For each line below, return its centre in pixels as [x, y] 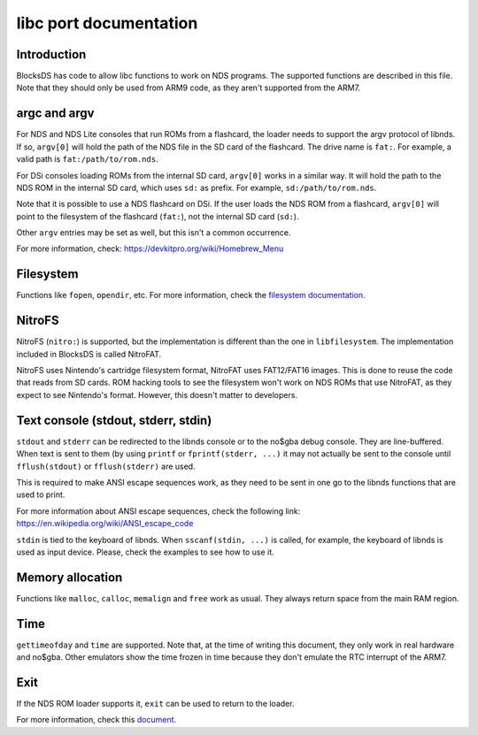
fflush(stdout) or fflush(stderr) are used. [106, 466]
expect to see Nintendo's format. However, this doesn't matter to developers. [157, 394]
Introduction [51, 54]
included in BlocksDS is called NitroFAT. [89, 354]
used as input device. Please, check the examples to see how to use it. [145, 552]
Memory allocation [69, 577]
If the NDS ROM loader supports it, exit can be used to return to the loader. [155, 704]
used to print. [41, 494]
